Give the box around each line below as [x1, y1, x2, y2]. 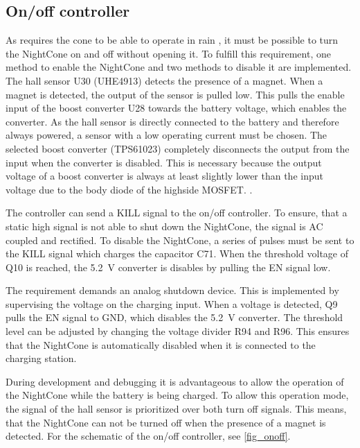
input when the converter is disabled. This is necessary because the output [6, 155, 322, 169]
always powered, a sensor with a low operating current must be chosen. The [6, 128, 327, 142]
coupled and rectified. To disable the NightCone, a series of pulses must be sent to [6, 232, 354, 247]
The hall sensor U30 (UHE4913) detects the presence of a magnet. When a [6, 73, 323, 87]
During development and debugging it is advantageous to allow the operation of [6, 374, 344, 388]
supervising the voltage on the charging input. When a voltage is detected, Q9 [6, 296, 338, 311]
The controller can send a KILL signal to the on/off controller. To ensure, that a [6, 205, 348, 220]
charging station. [6, 351, 77, 365]
